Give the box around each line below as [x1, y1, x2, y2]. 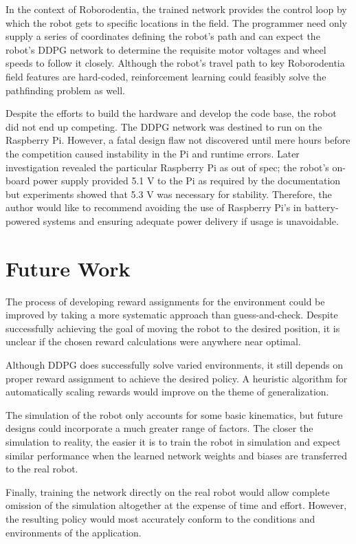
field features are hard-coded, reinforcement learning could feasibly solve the [5, 69, 326, 83]
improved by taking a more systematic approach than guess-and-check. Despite [5, 307, 338, 322]
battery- [304, 200, 339, 215]
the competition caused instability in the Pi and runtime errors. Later [5, 146, 300, 160]
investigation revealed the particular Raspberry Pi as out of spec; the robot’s [5, 160, 329, 174]
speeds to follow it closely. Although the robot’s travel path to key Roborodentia [5, 56, 345, 70]
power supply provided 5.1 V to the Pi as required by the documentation [33, 173, 341, 188]
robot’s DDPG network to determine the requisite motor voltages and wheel [5, 42, 326, 56]
